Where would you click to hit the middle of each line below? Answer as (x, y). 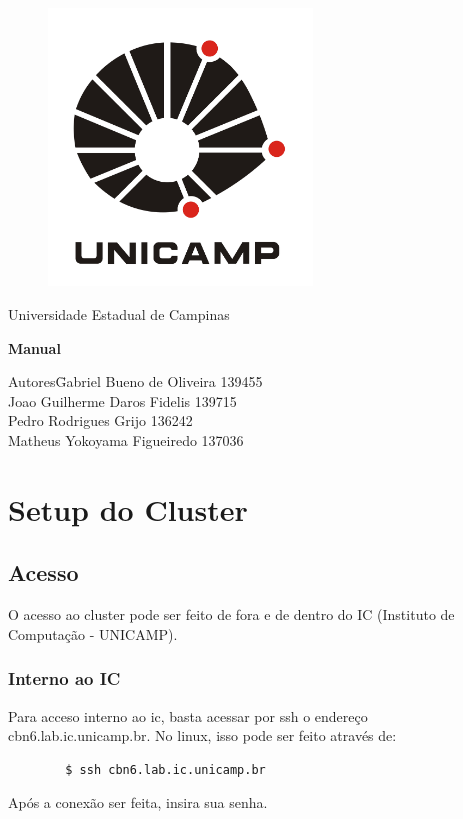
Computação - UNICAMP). (93, 633)
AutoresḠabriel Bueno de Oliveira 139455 (135, 381)
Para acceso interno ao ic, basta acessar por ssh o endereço (188, 715)
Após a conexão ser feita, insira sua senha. (138, 802)
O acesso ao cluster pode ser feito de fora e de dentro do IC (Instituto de (231, 614)
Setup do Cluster (128, 508)
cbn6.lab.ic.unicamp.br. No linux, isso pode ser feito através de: (202, 735)
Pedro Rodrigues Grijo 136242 (100, 420)
